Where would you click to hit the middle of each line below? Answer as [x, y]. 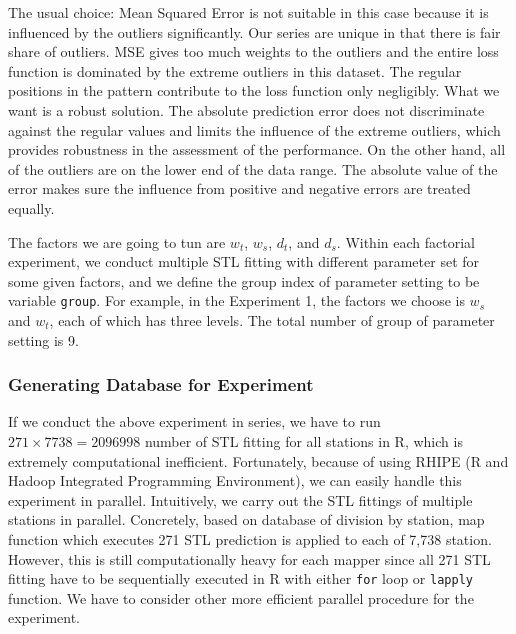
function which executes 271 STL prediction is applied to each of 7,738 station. [250, 538]
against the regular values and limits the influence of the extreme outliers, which [254, 129]
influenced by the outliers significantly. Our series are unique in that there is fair [254, 31]
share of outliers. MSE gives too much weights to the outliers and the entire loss [253, 51]
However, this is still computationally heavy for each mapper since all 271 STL [249, 558]
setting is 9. [43, 339]
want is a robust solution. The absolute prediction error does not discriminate [246, 109]
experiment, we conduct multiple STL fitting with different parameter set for [244, 261]
